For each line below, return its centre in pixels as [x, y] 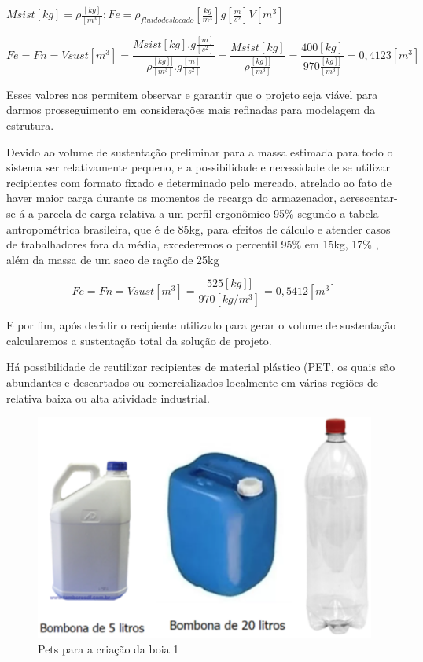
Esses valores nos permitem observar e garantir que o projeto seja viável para [192, 94]
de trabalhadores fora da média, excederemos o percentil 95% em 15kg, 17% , [193, 244]
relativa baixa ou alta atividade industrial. [108, 397]
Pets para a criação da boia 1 [109, 648]
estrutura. [30, 125]
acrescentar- [369, 198]
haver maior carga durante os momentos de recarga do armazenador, [172, 198]
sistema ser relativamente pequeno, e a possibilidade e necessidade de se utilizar [198, 167]
